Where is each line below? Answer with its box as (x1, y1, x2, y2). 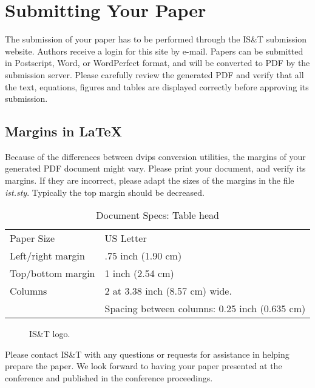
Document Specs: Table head (96, 208, 219, 222)
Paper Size (10, 231, 55, 246)
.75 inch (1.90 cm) (104, 249, 182, 263)
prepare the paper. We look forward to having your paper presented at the (5, 360, 282, 372)
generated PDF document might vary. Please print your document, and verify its (5, 162, 306, 175)
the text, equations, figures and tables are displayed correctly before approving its (5, 80, 309, 93)
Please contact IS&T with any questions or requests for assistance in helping (5, 347, 290, 360)
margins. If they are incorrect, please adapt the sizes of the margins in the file (5, 174, 294, 187)
